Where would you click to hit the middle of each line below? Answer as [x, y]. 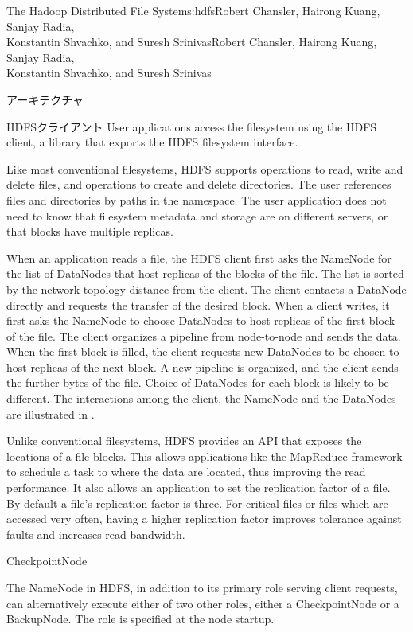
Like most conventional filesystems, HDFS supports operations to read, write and [205, 168]
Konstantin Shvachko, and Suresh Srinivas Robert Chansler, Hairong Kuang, [192, 42]
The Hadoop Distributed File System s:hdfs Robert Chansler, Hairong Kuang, [193, 10]
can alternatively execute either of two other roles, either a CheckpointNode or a [203, 603]
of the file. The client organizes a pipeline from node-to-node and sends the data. [204, 336]
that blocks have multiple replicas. [90, 231]
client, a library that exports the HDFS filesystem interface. [152, 142]
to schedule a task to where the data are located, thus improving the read [186, 472]
